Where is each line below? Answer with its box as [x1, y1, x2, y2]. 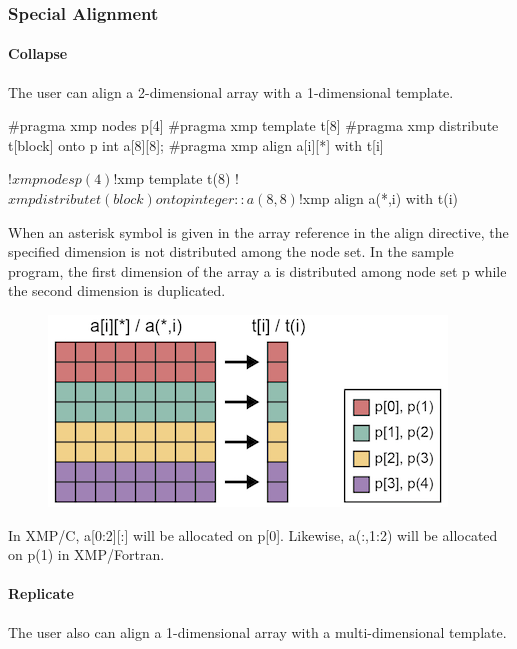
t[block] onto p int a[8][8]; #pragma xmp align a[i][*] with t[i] [8, 134, 384, 155]
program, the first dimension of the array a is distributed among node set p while [8, 260, 507, 281]
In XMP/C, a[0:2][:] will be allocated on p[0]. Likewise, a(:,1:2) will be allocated [8, 524, 498, 545]
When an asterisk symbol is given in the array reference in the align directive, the [8, 221, 509, 242]
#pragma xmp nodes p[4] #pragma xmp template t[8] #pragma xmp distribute [8, 115, 499, 136]
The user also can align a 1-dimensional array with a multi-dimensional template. [8, 621, 507, 642]
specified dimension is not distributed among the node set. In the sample [8, 241, 454, 262]
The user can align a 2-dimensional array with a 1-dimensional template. [8, 81, 454, 102]
